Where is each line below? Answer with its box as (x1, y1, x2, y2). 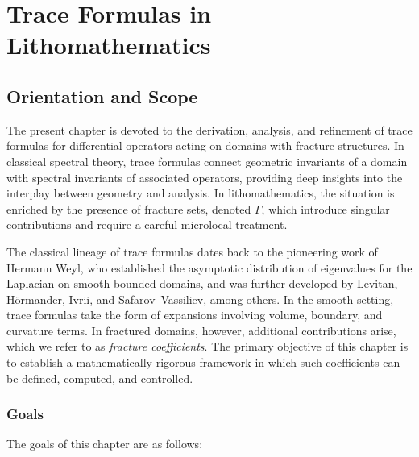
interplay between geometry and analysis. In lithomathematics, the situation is (6, 185, 395, 201)
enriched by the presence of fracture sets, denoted (6, 200, 251, 217)
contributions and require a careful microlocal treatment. (6, 216, 288, 233)
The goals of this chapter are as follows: (6, 435, 203, 452)
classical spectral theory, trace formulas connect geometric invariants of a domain (6, 152, 408, 169)
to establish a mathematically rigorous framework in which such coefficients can (6, 354, 400, 371)
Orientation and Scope (6, 83, 198, 108)
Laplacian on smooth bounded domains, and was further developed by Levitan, (6, 275, 398, 292)
